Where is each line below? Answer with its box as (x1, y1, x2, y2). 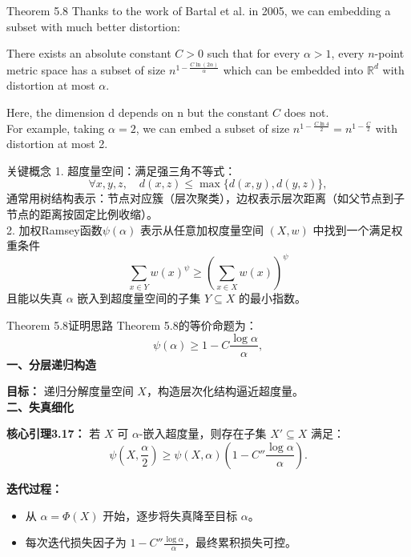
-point (374, 45, 405, 62)
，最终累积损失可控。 (184, 534, 297, 551)
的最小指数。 (239, 290, 307, 307)
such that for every (207, 45, 300, 62)
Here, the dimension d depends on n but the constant (6, 104, 269, 121)
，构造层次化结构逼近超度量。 (146, 383, 304, 399)
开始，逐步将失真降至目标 (103, 507, 238, 523)
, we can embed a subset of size (135, 119, 290, 136)
